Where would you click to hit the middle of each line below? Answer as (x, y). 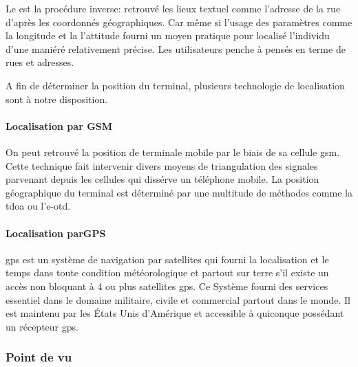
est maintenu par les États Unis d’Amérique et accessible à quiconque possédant (175, 313)
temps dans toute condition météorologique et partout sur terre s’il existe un (167, 273)
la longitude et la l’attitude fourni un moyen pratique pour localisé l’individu (168, 35)
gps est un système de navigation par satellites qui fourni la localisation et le (167, 259)
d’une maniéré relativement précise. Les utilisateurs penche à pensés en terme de (176, 48)
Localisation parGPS (56, 233)
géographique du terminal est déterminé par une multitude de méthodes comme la (179, 192)
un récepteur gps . (42, 326)
